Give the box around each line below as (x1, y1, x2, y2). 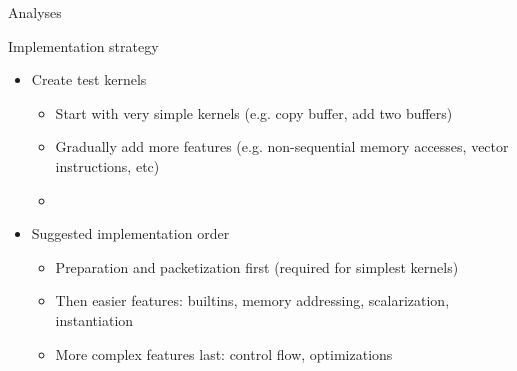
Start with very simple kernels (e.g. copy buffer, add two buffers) (55, 102, 453, 123)
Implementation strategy (8, 35, 159, 56)
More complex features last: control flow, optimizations (55, 343, 393, 364)
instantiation (55, 309, 134, 330)
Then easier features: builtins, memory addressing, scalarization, (55, 290, 450, 311)
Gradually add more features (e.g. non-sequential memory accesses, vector (55, 136, 509, 157)
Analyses (8, 2, 62, 22)
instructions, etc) (55, 155, 160, 176)
